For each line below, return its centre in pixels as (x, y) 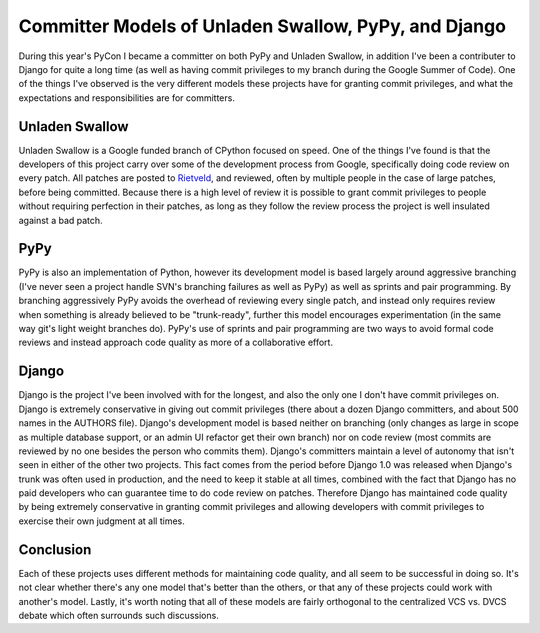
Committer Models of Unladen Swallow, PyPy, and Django (262, 26)
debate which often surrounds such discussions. (118, 615)
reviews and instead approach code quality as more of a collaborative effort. (176, 342)
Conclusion (55, 549)
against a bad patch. (61, 220)
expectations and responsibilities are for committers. (126, 97)
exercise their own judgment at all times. (101, 521)
